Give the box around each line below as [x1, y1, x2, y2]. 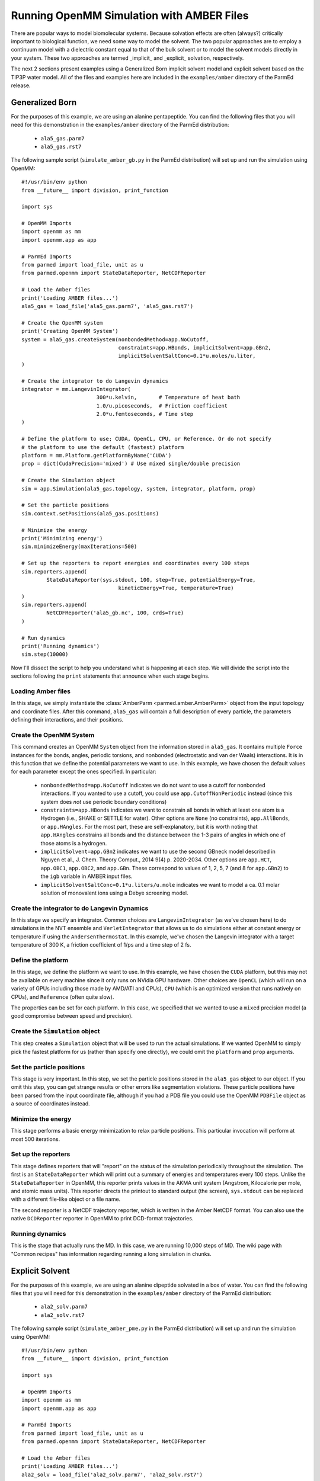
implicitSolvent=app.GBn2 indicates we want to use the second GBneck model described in [40, 848, 276, 855]
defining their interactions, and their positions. [11, 716, 124, 723]
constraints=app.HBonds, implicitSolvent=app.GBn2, [118, 344, 272, 351]
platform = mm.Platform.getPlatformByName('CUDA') [21, 452, 172, 459]
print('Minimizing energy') [21, 535, 103, 541]
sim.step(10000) [21, 651, 69, 658]
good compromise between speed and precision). [11, 1012, 133, 1020]
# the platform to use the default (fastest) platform [21, 444, 184, 450]
